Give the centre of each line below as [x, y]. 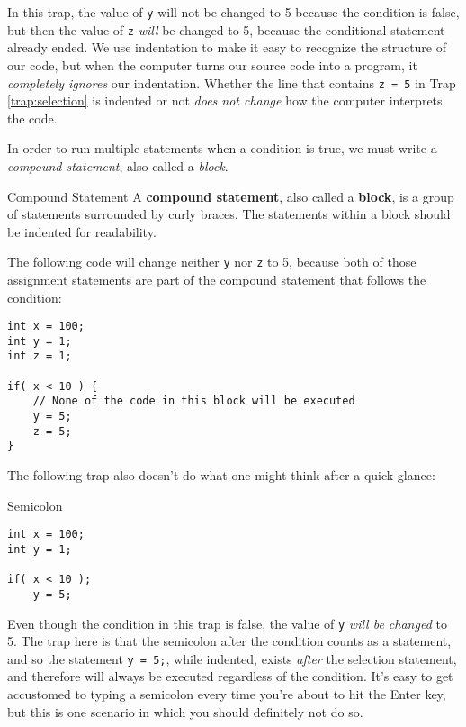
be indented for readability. [82, 231]
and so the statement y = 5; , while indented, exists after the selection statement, [232, 658]
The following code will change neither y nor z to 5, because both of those [212, 262]
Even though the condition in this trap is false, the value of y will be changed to [227, 623]
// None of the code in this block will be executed [194, 401]
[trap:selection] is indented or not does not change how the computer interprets [225, 100]
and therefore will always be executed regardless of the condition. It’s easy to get [230, 676]
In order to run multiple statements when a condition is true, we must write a [222, 148]
